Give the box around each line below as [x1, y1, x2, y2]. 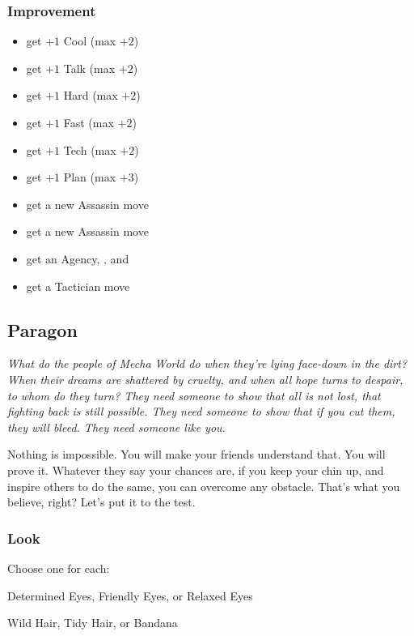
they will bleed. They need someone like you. [7, 418, 226, 435]
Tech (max [63, 141, 116, 158]
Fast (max [63, 114, 114, 130]
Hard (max [63, 87, 118, 104]
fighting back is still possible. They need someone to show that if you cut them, [7, 403, 395, 420]
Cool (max [63, 32, 116, 49]
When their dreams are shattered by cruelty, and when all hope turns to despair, [7, 370, 403, 387]
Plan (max [63, 169, 116, 186]
